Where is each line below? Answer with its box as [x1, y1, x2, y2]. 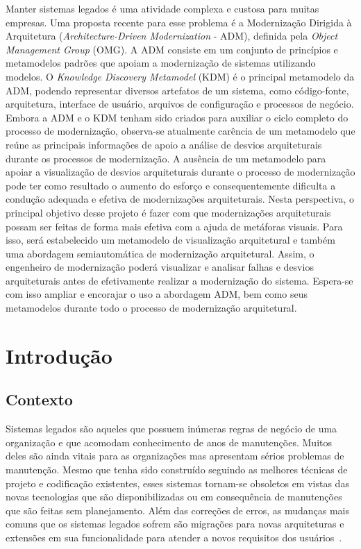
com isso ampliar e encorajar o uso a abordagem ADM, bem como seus [6, 287, 308, 301]
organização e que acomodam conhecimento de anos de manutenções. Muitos [6, 434, 332, 449]
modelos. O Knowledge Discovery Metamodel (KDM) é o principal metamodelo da [6, 69, 355, 83]
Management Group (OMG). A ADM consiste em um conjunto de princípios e [6, 42, 338, 56]
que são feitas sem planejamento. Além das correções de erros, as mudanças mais [6, 502, 350, 517]
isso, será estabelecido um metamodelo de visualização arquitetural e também [6, 233, 335, 247]
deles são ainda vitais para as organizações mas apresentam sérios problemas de [6, 448, 344, 463]
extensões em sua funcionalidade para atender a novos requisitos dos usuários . [6, 530, 342, 544]
